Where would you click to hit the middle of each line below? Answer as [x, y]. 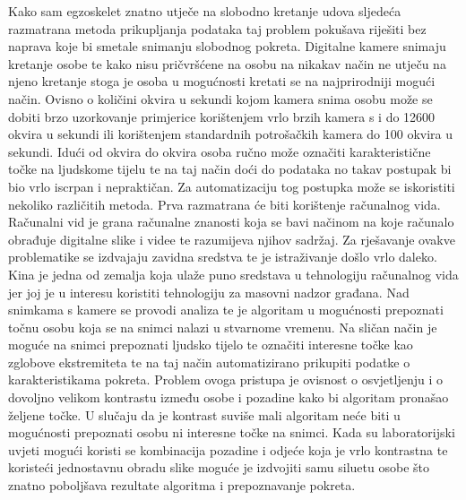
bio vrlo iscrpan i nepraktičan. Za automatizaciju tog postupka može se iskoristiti [232, 186]
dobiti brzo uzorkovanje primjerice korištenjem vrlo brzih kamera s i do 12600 [222, 116]
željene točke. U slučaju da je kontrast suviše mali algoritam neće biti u [204, 414]
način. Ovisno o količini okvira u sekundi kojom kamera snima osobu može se [220, 98]
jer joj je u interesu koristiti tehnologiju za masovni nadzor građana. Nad [209, 292]
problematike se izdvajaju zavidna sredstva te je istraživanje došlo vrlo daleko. [223, 257]
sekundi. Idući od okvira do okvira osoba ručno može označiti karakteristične [220, 151]
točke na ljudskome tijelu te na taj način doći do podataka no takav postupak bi [230, 169]
